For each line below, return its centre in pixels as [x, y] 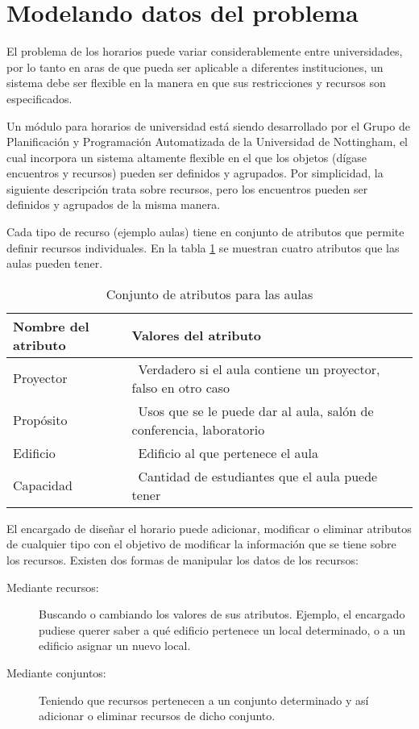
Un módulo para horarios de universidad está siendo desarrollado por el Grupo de [208, 125]
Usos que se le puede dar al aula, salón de [256, 410]
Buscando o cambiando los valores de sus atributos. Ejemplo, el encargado [222, 614]
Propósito [40, 420]
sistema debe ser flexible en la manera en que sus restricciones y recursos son [196, 83]
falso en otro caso [181, 387]
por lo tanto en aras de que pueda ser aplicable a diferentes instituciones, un [195, 67]
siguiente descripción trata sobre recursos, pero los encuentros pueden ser [187, 188]
